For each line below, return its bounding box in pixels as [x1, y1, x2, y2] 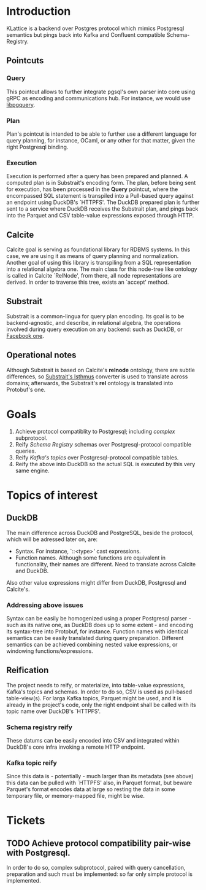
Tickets [6, 814, 45, 827]
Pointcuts [6, 55, 44, 66]
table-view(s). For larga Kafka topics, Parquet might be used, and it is [6, 694, 182, 701]
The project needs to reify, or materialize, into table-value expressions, [6, 681, 185, 689]
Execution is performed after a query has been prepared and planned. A [6, 173, 188, 180]
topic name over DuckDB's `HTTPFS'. [6, 708, 101, 715]
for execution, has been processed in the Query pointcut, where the [6, 185, 178, 193]
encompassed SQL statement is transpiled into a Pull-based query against [6, 192, 194, 200]
